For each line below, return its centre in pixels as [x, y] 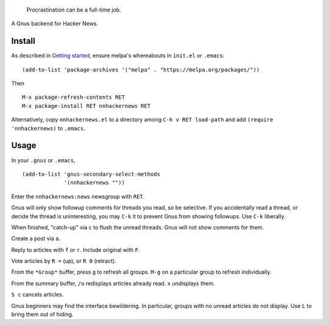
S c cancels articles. [37, 295]
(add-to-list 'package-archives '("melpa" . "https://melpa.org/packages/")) [141, 70]
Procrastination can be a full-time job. [74, 10]
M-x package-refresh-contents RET [73, 97]
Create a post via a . [36, 238]
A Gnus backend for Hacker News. [55, 24]
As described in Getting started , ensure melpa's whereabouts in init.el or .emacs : [118, 55]
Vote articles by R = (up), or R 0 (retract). [64, 261]
